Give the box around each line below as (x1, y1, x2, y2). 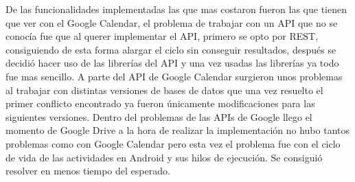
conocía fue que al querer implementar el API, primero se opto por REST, (5, 29, 319, 43)
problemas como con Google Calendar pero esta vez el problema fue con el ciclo (5, 136, 341, 150)
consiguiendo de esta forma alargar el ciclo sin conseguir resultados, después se (5, 42, 336, 56)
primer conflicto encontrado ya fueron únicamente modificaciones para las (5, 96, 315, 111)
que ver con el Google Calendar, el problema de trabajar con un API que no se (5, 15, 338, 30)
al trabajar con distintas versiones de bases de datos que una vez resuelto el (5, 82, 323, 97)
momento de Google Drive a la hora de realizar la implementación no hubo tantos (5, 123, 350, 137)
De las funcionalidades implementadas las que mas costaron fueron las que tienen (5, 2, 347, 16)
